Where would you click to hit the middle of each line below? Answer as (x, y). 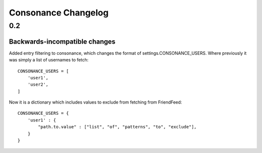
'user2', (38, 84)
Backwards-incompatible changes (62, 41)
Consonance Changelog (59, 13)
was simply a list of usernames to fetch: (49, 60)
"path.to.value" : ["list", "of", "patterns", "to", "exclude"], (117, 127)
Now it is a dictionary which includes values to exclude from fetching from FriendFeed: (95, 102)
